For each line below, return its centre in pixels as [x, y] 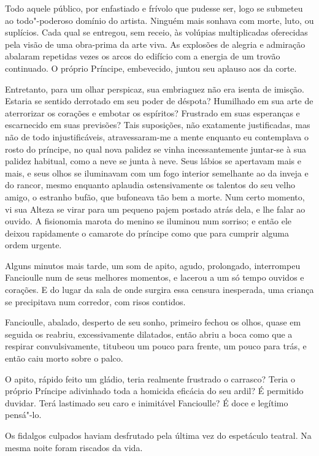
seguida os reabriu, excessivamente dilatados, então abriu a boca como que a [149, 334]
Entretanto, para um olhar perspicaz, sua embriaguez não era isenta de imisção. [155, 89]
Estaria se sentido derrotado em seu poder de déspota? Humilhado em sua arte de [159, 101]
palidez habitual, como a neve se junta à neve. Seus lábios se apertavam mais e [153, 161]
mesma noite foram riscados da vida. [74, 447]
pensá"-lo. [23, 415]
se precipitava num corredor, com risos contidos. [95, 301]
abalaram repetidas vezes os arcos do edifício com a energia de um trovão [143, 56]
